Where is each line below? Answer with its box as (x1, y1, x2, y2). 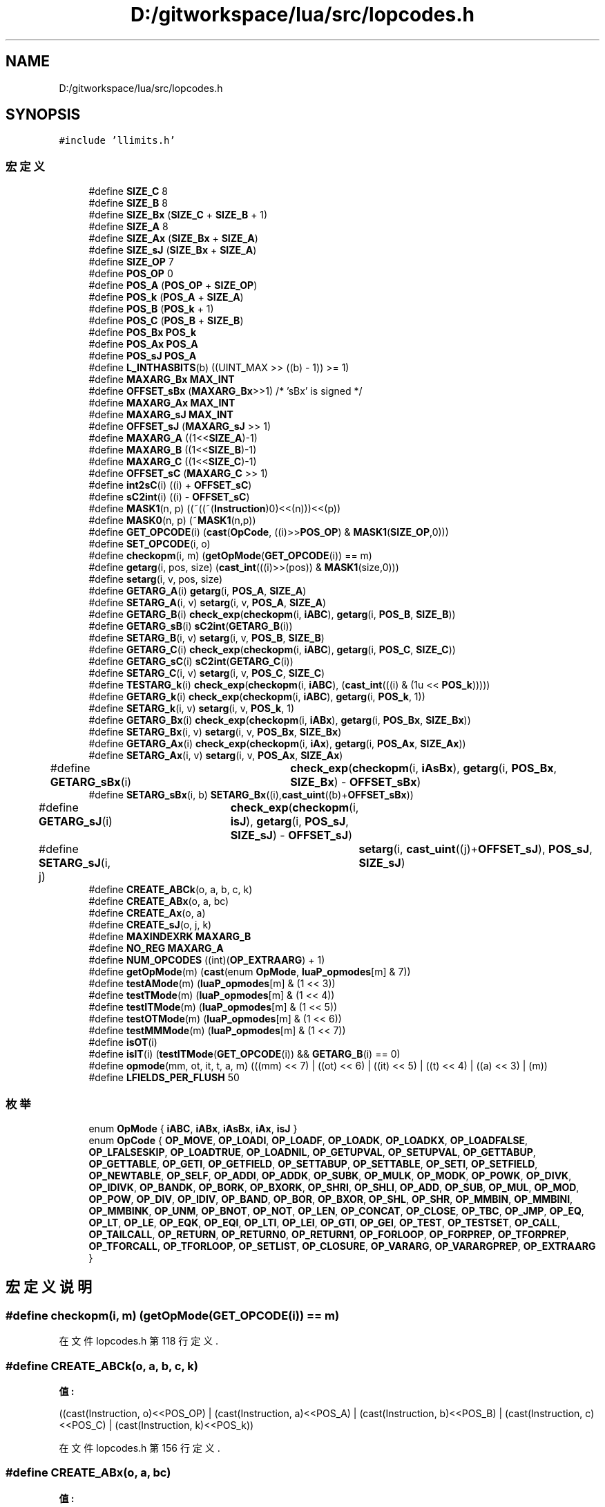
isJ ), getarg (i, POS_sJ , (230, 814, 349, 829)
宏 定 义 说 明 (6, 1278, 92, 1296)
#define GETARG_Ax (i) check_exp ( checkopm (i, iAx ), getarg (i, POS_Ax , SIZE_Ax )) (88, 738, 466, 750)
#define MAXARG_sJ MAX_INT (88, 409, 233, 421)
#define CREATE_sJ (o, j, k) (88, 919, 212, 931)
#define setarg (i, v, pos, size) (88, 573, 223, 586)
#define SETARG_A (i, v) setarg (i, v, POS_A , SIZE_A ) (88, 597, 327, 609)
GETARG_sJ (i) (39, 814, 113, 829)
